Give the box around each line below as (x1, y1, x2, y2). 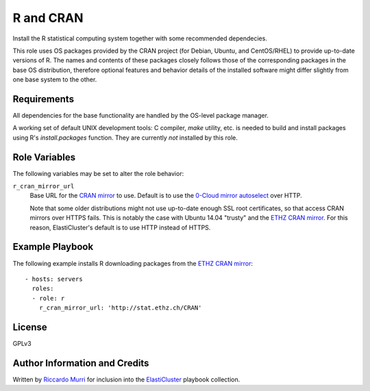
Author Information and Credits (12, 357, 149, 369)
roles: (32, 285, 54, 292)
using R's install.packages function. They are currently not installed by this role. (12, 134, 238, 142)
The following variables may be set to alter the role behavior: (12, 169, 184, 177)
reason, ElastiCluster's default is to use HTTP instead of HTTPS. (29, 223, 211, 231)
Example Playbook (12, 241, 94, 253)
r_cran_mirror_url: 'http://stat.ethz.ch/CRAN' (38, 304, 202, 312)
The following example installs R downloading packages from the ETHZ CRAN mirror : (12, 259, 254, 267)
